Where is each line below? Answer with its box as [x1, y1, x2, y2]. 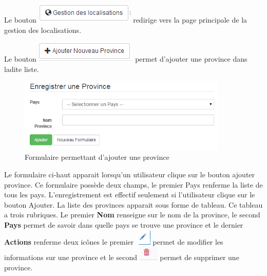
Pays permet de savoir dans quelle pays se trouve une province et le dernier [4, 219, 243, 230]
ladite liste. [4, 63, 39, 74]
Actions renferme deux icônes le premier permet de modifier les [4, 236, 223, 247]
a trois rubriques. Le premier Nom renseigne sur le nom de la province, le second [4, 209, 260, 220]
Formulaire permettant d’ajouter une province [25, 152, 169, 162]
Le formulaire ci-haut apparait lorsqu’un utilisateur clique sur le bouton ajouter [4, 169, 255, 179]
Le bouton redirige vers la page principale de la [4, 14, 247, 25]
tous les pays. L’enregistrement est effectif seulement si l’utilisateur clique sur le [4, 189, 255, 200]
